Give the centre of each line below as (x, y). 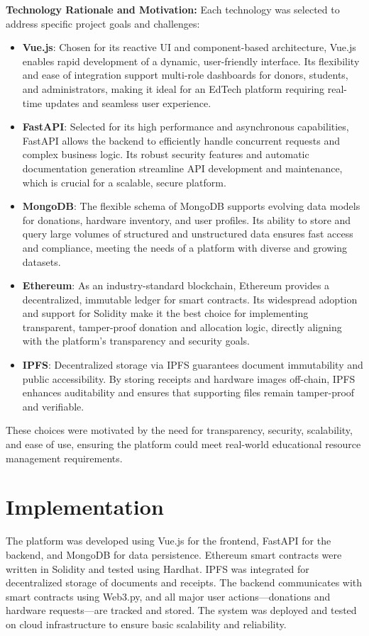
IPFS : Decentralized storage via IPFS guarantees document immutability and (193, 365)
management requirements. (64, 458)
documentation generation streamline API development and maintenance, (182, 168)
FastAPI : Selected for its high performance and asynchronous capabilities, (186, 127)
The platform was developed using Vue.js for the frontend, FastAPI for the (169, 541)
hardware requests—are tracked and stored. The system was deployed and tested (181, 610)
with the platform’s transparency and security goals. (136, 341)
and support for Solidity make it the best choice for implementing (165, 313)
